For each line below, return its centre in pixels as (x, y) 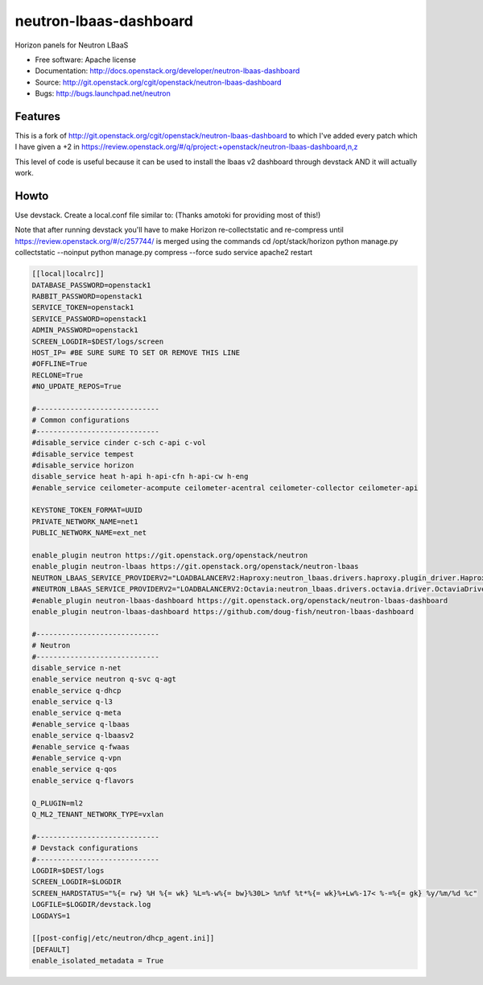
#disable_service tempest (83, 454)
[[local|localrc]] (68, 274)
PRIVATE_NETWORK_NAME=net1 (85, 521)
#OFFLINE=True (60, 364)
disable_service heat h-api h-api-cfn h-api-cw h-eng (140, 476)
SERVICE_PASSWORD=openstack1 (89, 319)
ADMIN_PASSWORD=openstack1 (85, 330)
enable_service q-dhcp (76, 690)
